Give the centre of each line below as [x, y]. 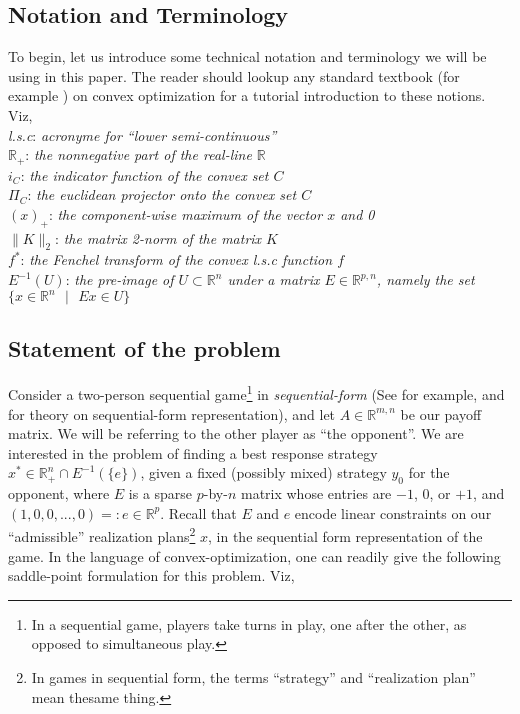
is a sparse [160, 493]
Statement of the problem [144, 348]
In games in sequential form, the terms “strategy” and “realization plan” [253, 676]
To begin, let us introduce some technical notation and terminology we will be [247, 56]
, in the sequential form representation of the [345, 535]
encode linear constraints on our [393, 512]
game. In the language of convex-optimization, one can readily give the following [254, 555]
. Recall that [198, 512]
